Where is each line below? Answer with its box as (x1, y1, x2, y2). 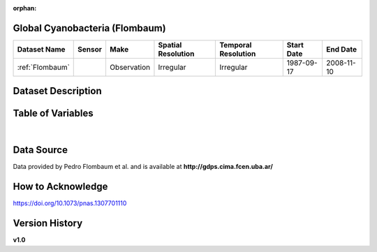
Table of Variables (13, 108, 94, 119)
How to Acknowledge (13, 181, 108, 193)
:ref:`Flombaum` (17, 62, 70, 72)
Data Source (13, 144, 68, 156)
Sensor (77, 44, 103, 54)
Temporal (219, 40, 252, 50)
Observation (109, 62, 150, 72)
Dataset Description (13, 85, 102, 97)
